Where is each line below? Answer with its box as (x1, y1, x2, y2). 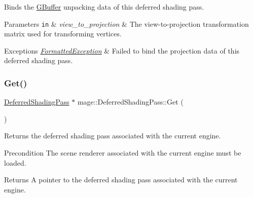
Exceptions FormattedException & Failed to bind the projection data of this (4, 45, 240, 56)
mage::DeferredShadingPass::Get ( (77, 96, 184, 107)
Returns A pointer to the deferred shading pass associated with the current (4, 174, 238, 185)
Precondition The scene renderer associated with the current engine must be (4, 147, 241, 158)
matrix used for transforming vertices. (4, 28, 122, 39)
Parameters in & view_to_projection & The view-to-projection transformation (4, 18, 249, 29)
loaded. (4, 157, 26, 168)
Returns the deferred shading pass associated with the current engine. (4, 130, 221, 141)
